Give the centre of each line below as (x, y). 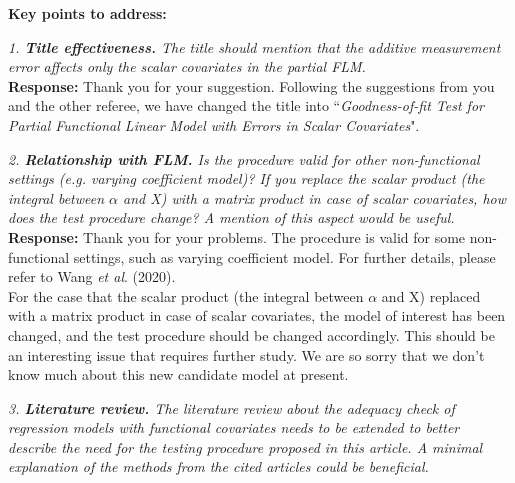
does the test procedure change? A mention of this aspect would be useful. (231, 217)
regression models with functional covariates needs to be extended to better (234, 427)
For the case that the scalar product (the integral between (186, 295)
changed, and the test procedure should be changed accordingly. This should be (251, 334)
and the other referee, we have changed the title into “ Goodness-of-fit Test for (246, 105)
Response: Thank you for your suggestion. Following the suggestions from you (251, 85)
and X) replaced (431, 295)
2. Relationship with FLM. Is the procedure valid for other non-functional (244, 158)
